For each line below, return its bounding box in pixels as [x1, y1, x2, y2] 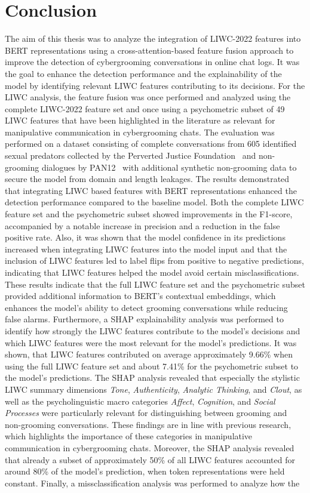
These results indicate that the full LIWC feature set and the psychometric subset [5, 278, 305, 290]
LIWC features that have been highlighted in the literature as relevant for [5, 114, 275, 127]
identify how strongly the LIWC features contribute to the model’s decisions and [5, 324, 300, 337]
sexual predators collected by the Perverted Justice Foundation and [5, 149, 256, 162]
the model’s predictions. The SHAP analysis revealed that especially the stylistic [5, 371, 300, 384]
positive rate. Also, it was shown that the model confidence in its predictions [5, 231, 286, 244]
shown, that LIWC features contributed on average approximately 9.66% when [5, 348, 293, 360]
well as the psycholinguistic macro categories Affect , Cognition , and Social [5, 395, 275, 407]
